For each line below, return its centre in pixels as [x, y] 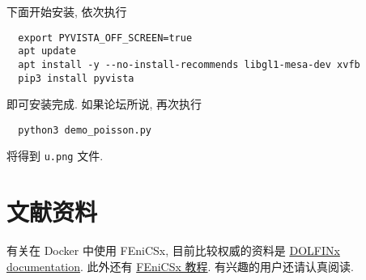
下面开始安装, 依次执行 [67, 11]
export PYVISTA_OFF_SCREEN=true [105, 38]
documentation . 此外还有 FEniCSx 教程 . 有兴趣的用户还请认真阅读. [180, 266]
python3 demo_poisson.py [85, 130]
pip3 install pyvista [76, 78]
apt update [47, 51]
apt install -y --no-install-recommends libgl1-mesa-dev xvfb [189, 64]
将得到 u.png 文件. [55, 156]
